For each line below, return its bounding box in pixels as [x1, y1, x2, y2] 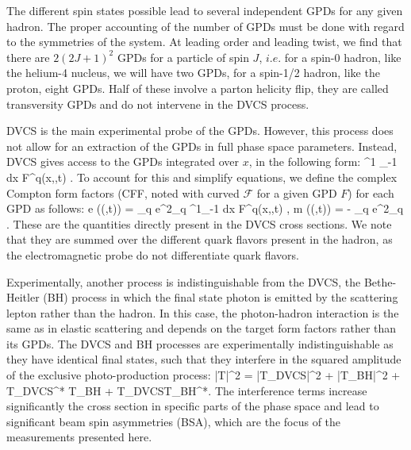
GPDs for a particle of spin [117, 48, 249, 65]
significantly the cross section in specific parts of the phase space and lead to [6, 398, 379, 414]
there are [6, 48, 50, 65]
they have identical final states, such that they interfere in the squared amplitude [6, 351, 401, 367]
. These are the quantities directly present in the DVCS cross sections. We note [6, 215, 392, 232]
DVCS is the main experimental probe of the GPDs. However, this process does [6, 122, 394, 139]
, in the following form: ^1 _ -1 [248, 153, 398, 170]
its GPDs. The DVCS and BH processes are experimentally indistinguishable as [6, 335, 394, 352]
